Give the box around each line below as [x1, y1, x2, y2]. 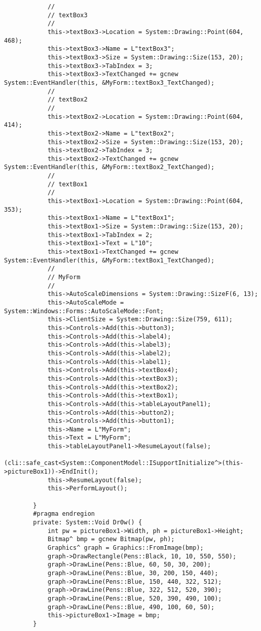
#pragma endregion [33, 510, 95, 518]
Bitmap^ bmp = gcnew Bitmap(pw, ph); [47, 536, 175, 543]
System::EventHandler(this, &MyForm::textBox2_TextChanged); [4, 163, 215, 171]
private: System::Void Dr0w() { [33, 519, 142, 526]
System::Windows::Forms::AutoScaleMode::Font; [4, 307, 164, 315]
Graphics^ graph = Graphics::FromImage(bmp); [47, 544, 204, 551]
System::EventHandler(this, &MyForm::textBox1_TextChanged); [4, 256, 215, 264]
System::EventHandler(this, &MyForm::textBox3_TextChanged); [4, 79, 215, 86]
